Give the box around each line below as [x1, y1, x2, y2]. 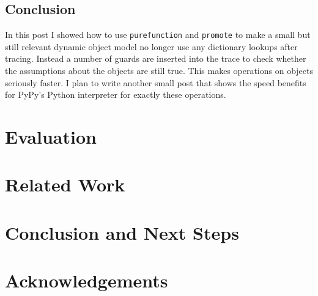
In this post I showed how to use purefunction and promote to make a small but [5, 28, 311, 41]
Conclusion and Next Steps [5, 220, 239, 245]
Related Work [5, 172, 125, 197]
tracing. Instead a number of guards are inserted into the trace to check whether [5, 52, 306, 65]
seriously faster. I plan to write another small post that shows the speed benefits [5, 76, 306, 89]
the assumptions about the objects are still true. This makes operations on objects [5, 64, 314, 77]
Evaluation [5, 124, 97, 149]
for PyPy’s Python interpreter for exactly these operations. [5, 88, 226, 101]
